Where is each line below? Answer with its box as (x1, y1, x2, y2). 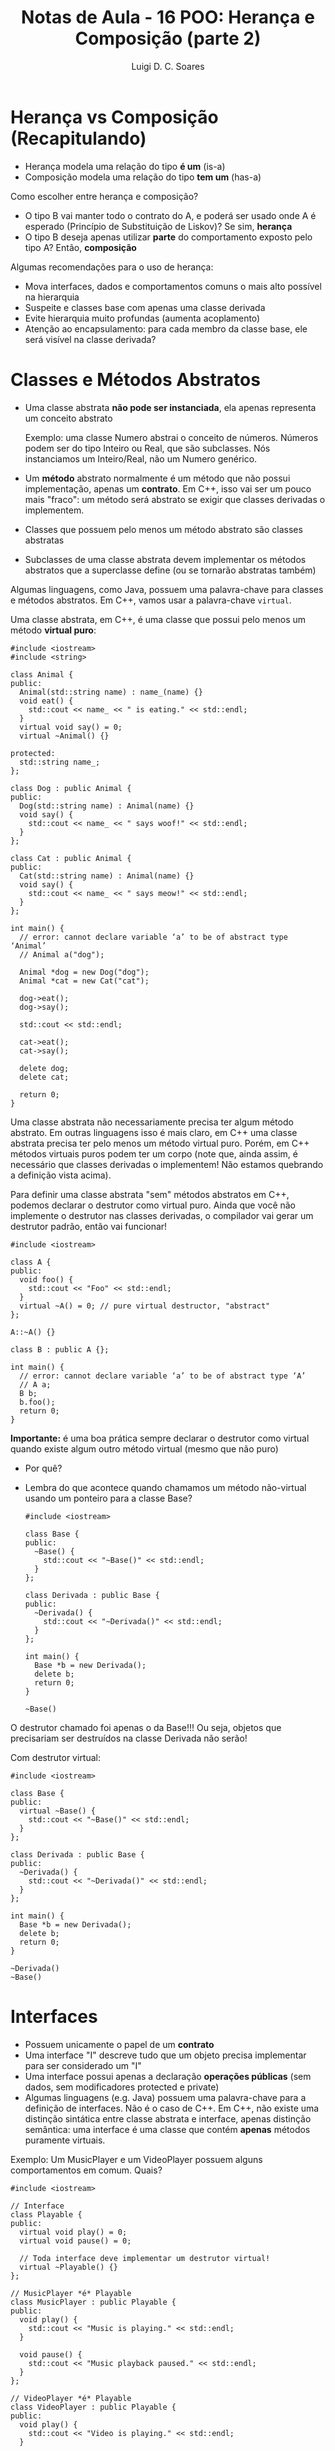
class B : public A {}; (10, 1344, 110, 1355)
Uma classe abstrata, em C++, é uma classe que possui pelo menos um (10, 613, 307, 625)
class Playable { (10, 2209, 83, 2220)
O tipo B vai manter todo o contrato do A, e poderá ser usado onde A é (24, 209, 317, 221)
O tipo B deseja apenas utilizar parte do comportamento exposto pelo (24, 231, 313, 243)
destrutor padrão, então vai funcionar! (10, 1220, 168, 1232)
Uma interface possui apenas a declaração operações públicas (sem (24, 2070, 312, 2082)
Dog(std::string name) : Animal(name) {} (19, 801, 195, 811)
